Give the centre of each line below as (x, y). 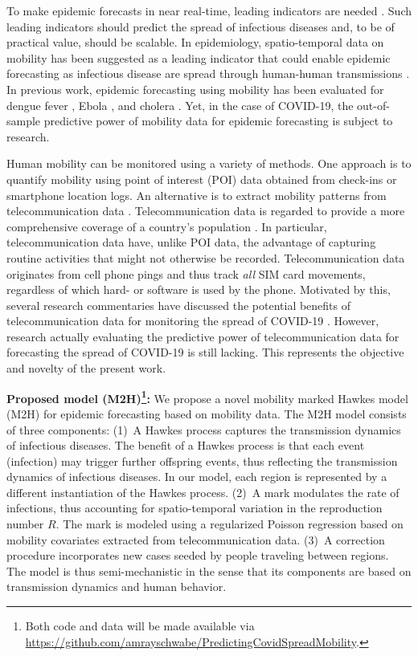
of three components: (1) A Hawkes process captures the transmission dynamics (204, 429)
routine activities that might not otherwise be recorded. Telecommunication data (206, 257)
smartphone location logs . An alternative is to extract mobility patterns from (197, 195)
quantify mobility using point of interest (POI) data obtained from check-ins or (202, 179)
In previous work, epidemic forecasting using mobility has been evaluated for (195, 89)
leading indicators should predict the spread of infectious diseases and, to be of (201, 26)
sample (24, 121)
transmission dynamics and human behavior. (117, 587)
